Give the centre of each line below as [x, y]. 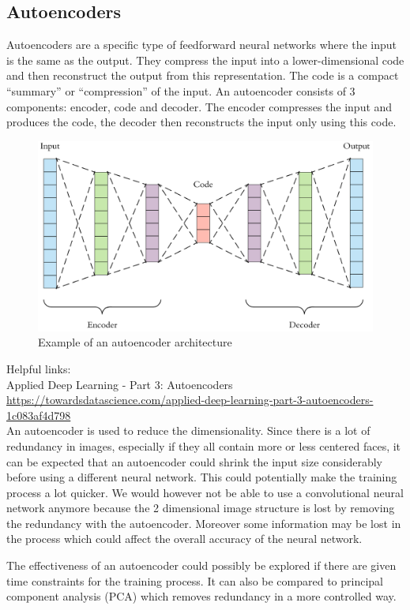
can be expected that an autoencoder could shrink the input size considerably [194, 461]
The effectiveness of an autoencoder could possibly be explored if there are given [201, 565]
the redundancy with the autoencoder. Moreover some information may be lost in [204, 523]
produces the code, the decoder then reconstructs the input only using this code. [201, 122]
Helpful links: [39, 368]
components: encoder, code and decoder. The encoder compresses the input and [199, 106]
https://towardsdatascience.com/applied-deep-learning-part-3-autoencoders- [190, 400]
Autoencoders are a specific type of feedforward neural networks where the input [202, 45]
